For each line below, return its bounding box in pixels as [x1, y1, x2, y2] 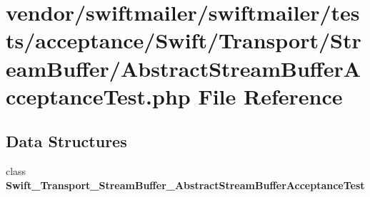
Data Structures [6, 130, 127, 152]
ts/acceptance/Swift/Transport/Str [6, 26, 361, 55]
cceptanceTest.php [6, 81, 191, 110]
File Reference [198, 81, 343, 110]
